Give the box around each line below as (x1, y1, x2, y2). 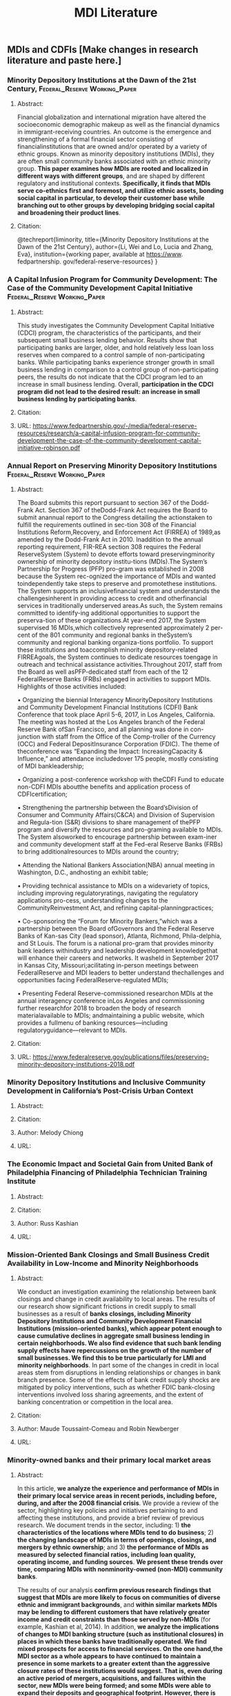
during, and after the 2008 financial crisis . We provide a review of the (17, 1499, 219, 1507)
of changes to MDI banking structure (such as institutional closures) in (17, 1630, 224, 1639)
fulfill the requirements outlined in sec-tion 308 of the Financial (17, 521, 197, 529)
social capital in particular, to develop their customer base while (17, 194, 205, 202)
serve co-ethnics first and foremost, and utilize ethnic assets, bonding (17, 187, 224, 195)
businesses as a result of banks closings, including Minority (17, 1309, 192, 1318)
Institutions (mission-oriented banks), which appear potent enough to (17, 1324, 222, 1332)
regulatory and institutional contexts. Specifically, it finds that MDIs (17, 179, 211, 187)
